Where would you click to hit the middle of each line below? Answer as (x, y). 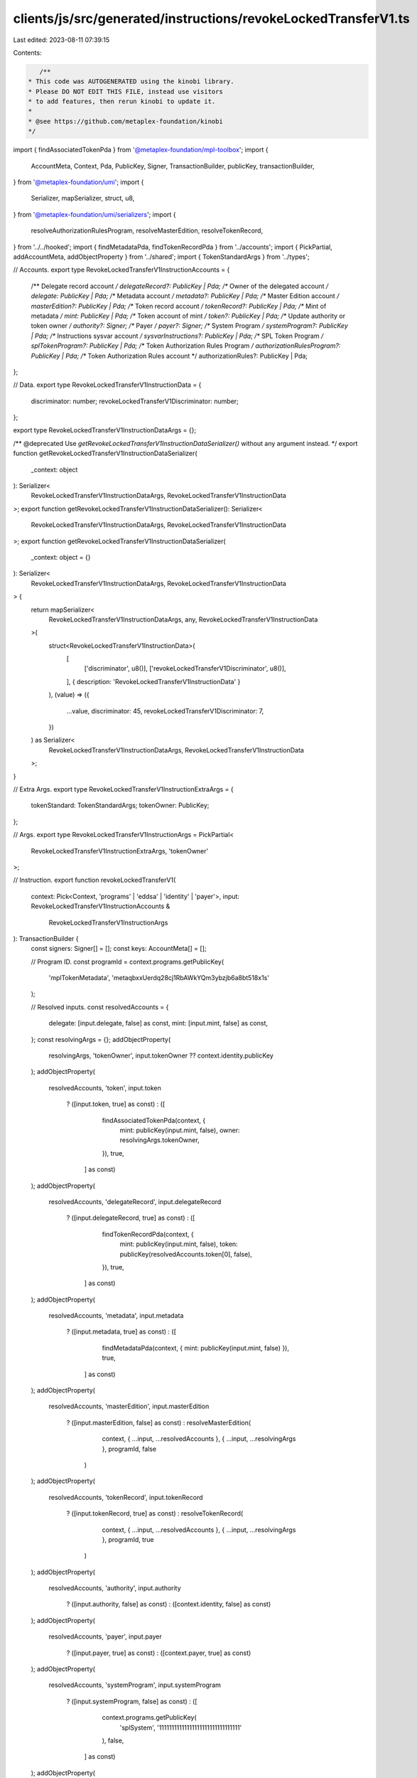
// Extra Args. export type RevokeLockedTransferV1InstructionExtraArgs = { (123, 789)
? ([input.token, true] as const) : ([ (116, 1104)
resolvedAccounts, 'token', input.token (105, 1087)
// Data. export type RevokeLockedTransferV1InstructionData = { (107, 385)
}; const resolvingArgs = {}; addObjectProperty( (101, 1039)
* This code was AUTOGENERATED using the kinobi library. (131, 81)
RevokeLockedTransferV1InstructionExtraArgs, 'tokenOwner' (120, 851)
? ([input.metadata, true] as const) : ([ (121, 1332)
